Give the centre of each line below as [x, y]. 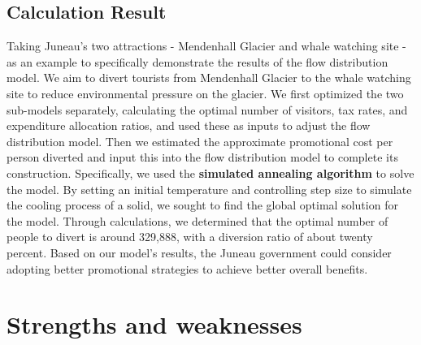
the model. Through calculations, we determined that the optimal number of [197, 220]
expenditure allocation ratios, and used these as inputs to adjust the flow [189, 125]
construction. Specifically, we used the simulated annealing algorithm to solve [210, 172]
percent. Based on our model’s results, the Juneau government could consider [199, 252]
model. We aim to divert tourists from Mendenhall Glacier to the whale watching [209, 78]
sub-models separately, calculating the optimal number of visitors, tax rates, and [207, 109]
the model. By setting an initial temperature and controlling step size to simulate [209, 189]
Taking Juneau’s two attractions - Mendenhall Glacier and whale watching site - [206, 46]
